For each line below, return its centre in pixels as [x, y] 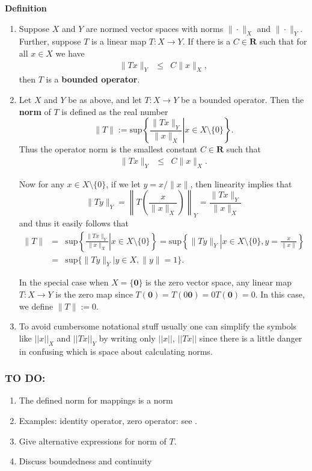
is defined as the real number [115, 111]
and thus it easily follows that [74, 223]
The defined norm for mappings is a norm [96, 400]
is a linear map [119, 41]
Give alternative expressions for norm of [93, 441]
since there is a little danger [251, 338]
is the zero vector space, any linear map [219, 282]
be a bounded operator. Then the [242, 99]
